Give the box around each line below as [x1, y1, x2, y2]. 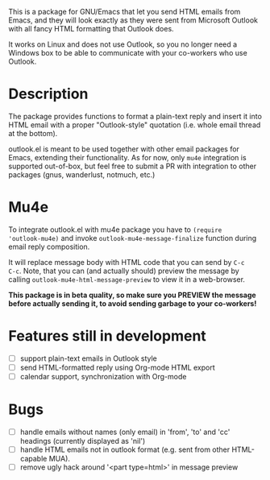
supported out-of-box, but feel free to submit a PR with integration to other [8, 161, 256, 171]
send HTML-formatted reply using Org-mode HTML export [19, 362, 215, 372]
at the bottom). [8, 128, 58, 138]
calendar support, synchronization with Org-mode [19, 371, 187, 381]
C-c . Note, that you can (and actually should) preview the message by [8, 266, 239, 275]
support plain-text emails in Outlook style [19, 354, 157, 363]
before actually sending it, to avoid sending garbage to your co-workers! [8, 298, 257, 308]
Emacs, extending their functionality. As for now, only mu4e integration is [8, 152, 247, 162]
